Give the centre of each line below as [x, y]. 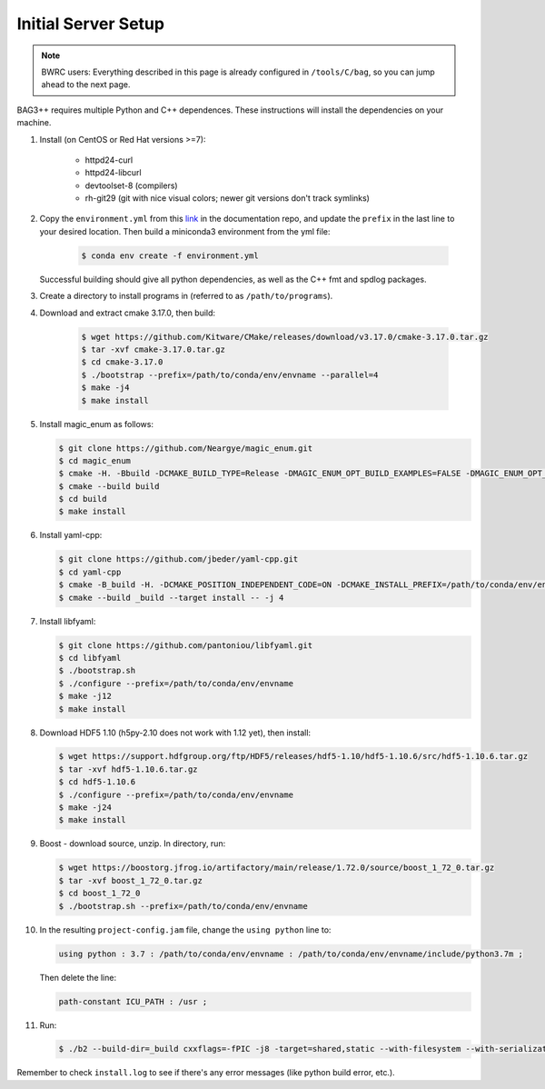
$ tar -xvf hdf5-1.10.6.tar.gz [129, 769]
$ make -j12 [85, 696]
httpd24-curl [109, 160]
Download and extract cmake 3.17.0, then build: [128, 313]
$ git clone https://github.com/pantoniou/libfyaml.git [186, 645]
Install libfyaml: [68, 621]
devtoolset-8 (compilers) [131, 185]
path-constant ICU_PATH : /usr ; [133, 1001]
